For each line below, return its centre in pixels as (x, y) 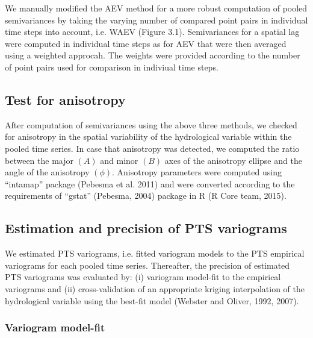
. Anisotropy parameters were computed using (197, 172)
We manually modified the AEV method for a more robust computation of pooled (156, 8)
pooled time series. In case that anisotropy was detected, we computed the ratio (152, 148)
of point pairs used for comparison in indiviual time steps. (112, 67)
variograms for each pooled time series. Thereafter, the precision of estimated (147, 265)
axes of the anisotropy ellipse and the (233, 160)
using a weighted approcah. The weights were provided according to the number (153, 55)
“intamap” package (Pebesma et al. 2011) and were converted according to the (150, 183)
